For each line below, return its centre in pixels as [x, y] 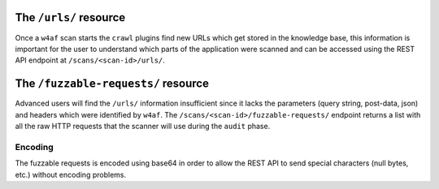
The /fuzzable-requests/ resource [112, 84]
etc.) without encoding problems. [70, 174]
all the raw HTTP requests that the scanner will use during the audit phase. [143, 126]
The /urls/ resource [70, 17]
